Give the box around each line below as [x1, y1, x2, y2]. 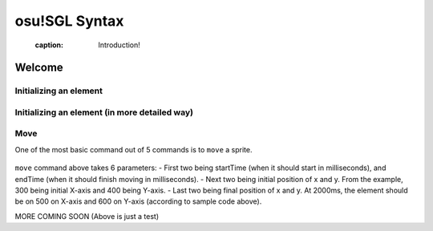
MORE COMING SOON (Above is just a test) [14, 211, 160, 221]
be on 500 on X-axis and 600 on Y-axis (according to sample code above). [14, 197, 262, 206]
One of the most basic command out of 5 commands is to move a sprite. [14, 144, 253, 154]
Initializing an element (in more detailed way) [14, 107, 194, 118]
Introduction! [98, 40, 140, 50]
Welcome [14, 61, 63, 75]
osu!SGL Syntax [14, 12, 124, 30]
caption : [34, 40, 64, 50]
